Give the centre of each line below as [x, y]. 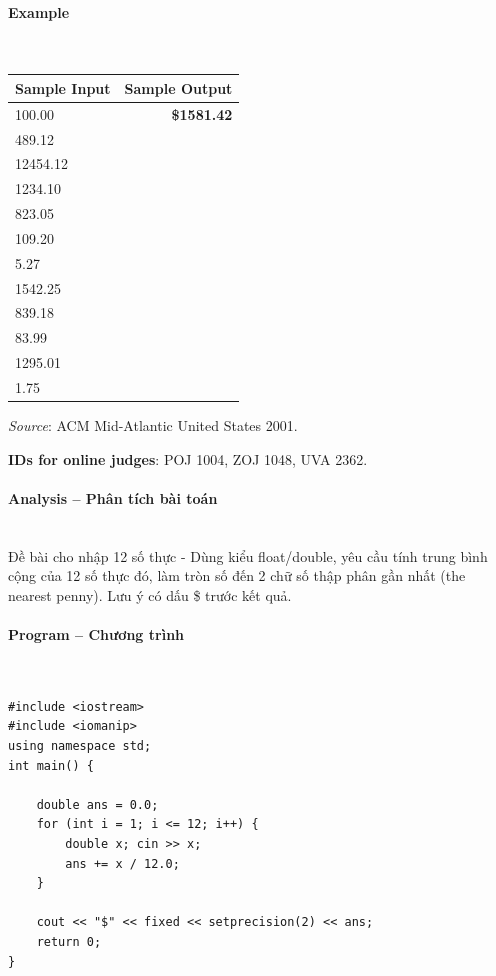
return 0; [69, 941]
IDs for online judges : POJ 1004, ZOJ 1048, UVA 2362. [188, 458]
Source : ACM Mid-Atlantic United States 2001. [153, 425]
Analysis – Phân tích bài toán [113, 497]
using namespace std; [80, 746]
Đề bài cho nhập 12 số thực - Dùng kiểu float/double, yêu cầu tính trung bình [248, 555]
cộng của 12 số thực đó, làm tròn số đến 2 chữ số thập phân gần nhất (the [237, 575]
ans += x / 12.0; [122, 863]
